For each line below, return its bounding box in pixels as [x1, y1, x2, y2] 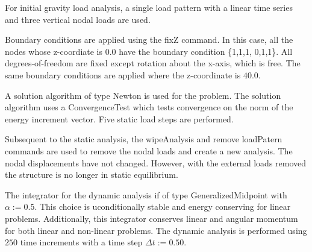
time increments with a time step [20, 236, 143, 248]
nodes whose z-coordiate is [5, 45, 103, 57]
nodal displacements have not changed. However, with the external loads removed [5, 156, 307, 169]
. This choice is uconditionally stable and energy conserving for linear [34, 200, 291, 213]
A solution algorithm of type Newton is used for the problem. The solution [5, 89, 281, 101]
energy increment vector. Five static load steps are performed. [5, 112, 234, 125]
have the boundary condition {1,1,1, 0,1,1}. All [119, 45, 293, 57]
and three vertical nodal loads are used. [5, 13, 151, 25]
